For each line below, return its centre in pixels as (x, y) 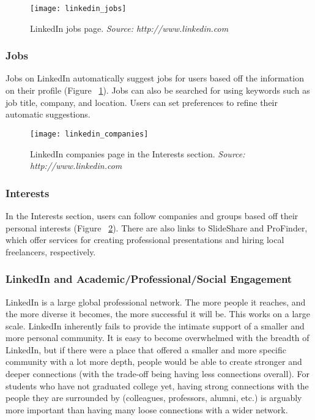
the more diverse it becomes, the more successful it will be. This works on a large (158, 314)
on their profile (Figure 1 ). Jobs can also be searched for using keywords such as (158, 90)
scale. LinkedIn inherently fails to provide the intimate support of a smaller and (155, 325)
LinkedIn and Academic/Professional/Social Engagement (149, 279)
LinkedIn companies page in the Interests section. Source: (138, 153)
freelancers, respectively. (51, 251)
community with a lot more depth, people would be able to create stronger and (154, 362)
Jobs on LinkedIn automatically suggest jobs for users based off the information (155, 78)
